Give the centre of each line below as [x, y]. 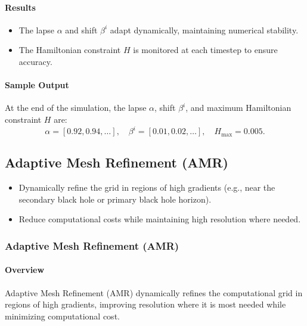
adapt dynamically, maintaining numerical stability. [204, 30]
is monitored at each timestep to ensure [205, 50]
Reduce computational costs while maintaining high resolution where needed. [160, 219]
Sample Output [37, 85]
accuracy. [35, 61]
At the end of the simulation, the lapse [76, 108]
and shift [81, 30]
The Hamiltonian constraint [70, 50]
